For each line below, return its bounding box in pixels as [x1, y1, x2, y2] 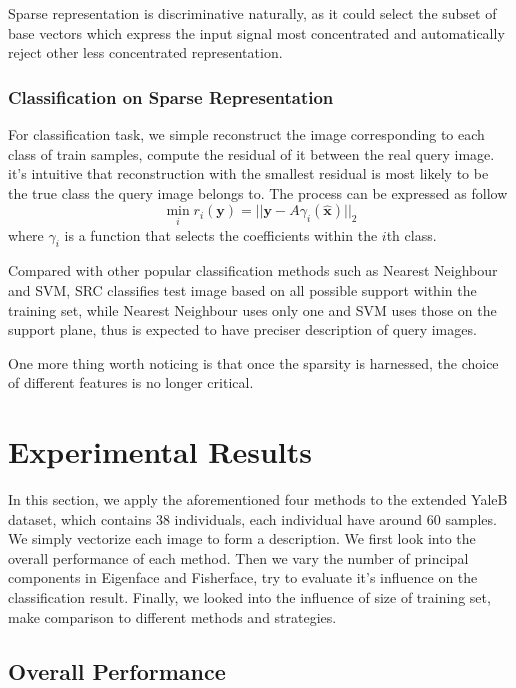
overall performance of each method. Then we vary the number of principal [8, 547, 469, 568]
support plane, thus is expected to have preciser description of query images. [8, 319, 477, 340]
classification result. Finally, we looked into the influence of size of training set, [8, 587, 491, 608]
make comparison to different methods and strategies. [8, 606, 337, 627]
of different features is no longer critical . [8, 372, 254, 393]
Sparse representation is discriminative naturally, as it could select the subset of [8, 3, 497, 23]
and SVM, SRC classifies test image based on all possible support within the [8, 279, 477, 300]
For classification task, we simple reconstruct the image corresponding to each [8, 124, 485, 144]
